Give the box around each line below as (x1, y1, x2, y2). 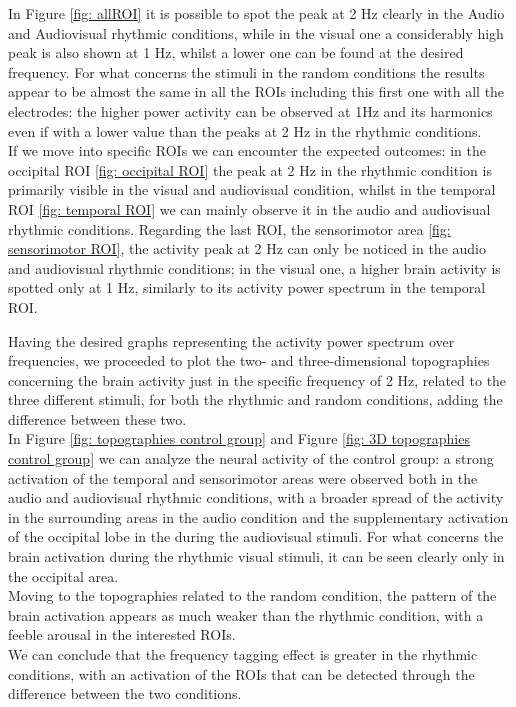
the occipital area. (8, 565, 119, 586)
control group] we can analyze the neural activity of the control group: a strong (8, 448, 494, 469)
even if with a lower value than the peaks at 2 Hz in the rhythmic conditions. (8, 120, 482, 141)
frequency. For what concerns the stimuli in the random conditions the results (8, 61, 485, 82)
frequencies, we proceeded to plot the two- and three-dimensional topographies (8, 350, 490, 371)
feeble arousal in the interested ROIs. (8, 624, 236, 645)
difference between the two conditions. (8, 683, 242, 704)
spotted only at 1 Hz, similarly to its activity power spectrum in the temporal (8, 277, 486, 298)
